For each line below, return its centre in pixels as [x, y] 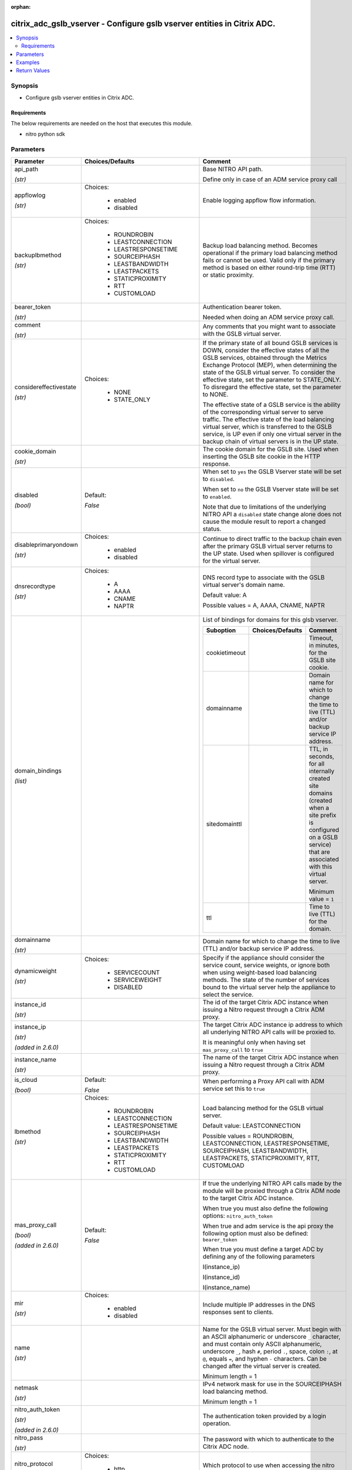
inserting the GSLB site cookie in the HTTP [262, 456]
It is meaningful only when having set [254, 1042]
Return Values [33, 71]
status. [212, 529]
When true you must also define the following [265, 1208]
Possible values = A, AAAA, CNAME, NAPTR [264, 605]
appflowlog [30, 195]
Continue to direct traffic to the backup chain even [272, 539]
